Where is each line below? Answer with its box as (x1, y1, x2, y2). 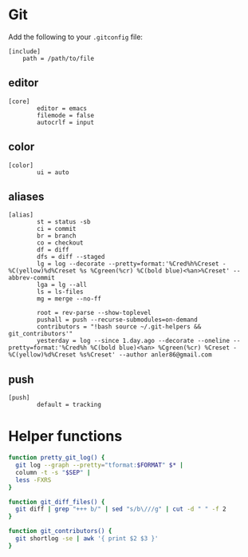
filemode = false (37, 111, 94, 119)
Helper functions (8, 428, 123, 445)
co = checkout (37, 239, 84, 247)
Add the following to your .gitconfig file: (8, 32, 144, 42)
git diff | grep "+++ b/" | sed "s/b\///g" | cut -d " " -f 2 (15, 505, 226, 513)
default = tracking (37, 401, 102, 409)
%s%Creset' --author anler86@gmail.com (79, 351, 213, 359)
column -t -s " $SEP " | (15, 468, 91, 476)
